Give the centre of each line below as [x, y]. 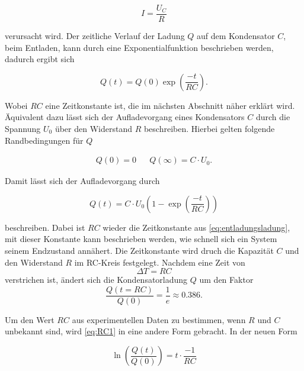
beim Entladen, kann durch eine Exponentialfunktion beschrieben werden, [139, 47]
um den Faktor [226, 280]
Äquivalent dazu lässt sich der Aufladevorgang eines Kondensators [125, 117]
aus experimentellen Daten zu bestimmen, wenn [159, 319]
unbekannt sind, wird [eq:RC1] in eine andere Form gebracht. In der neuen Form [151, 331]
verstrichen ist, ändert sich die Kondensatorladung [96, 280]
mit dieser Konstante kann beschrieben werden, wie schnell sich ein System [141, 239]
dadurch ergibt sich [40, 59]
